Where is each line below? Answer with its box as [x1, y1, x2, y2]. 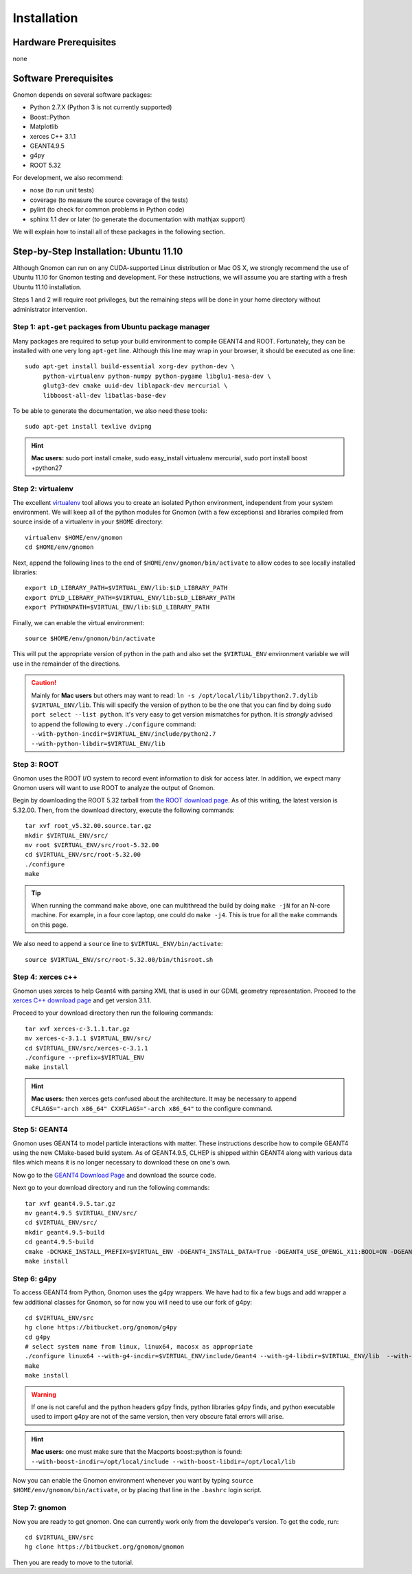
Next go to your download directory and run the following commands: [12, 1184, 210, 1192]
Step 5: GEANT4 [12, 1125, 68, 1134]
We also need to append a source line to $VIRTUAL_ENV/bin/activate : [12, 940, 223, 948]
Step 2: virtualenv [12, 484, 73, 494]
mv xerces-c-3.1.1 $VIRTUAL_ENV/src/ [25, 1035, 152, 1042]
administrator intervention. [12, 305, 88, 313]
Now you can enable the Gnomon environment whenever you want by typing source [12, 1476, 253, 1484]
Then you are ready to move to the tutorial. [12, 1558, 134, 1566]
